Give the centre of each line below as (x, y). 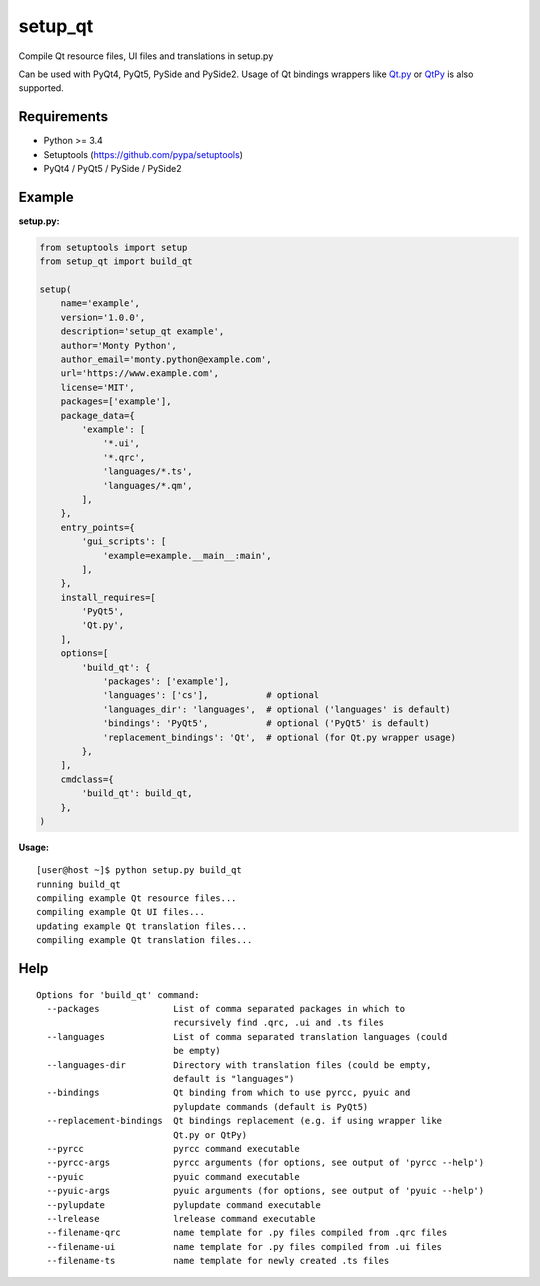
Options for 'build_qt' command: (118, 994)
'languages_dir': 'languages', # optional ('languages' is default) (277, 709)
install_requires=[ (108, 597)
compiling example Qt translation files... (144, 940)
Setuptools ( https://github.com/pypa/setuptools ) (143, 154)
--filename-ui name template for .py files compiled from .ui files (244, 1246)
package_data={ (97, 415)
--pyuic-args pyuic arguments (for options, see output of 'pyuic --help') (265, 1191)
